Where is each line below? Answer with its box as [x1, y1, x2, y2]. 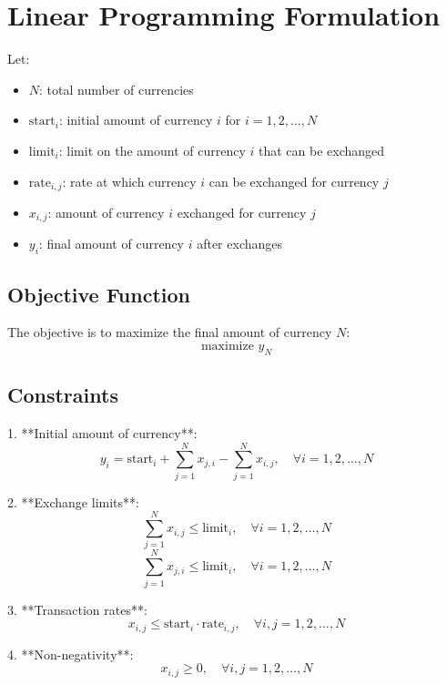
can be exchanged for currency [208, 171, 380, 190]
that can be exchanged [258, 140, 385, 159]
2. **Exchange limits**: [7, 492, 139, 511]
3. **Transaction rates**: [7, 599, 147, 619]
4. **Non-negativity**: [7, 644, 134, 663]
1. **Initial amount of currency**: [7, 424, 198, 442]
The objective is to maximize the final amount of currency [7, 322, 332, 342]
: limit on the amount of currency [58, 140, 246, 159]
